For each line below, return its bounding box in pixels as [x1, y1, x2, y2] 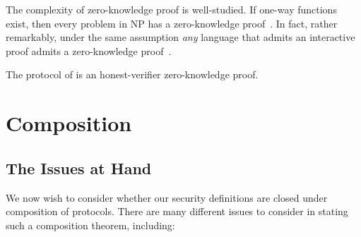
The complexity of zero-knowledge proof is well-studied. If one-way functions [6, 2, 337, 16]
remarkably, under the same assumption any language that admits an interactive [6, 30, 355, 44]
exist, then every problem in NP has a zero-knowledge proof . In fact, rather [6, 16, 338, 30]
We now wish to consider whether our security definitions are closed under [6, 190, 328, 205]
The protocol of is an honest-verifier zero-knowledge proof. [6, 67, 259, 82]
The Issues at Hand [6, 157, 152, 178]
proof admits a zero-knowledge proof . [6, 43, 172, 58]
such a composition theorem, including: [6, 217, 175, 232]
